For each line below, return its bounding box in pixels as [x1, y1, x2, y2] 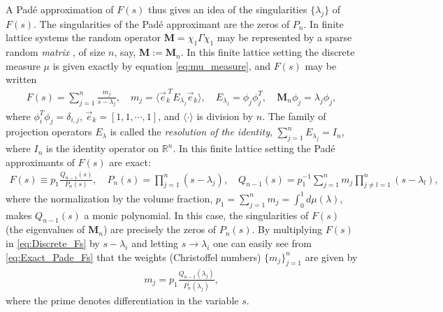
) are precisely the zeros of [103, 222, 217, 237]
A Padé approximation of [6, 2, 114, 16]
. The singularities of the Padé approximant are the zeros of [34, 16, 290, 31]
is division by [196, 108, 254, 123]
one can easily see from [213, 236, 312, 250]
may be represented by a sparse [217, 30, 352, 45]
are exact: [109, 154, 151, 169]
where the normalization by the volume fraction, [6, 191, 213, 205]
